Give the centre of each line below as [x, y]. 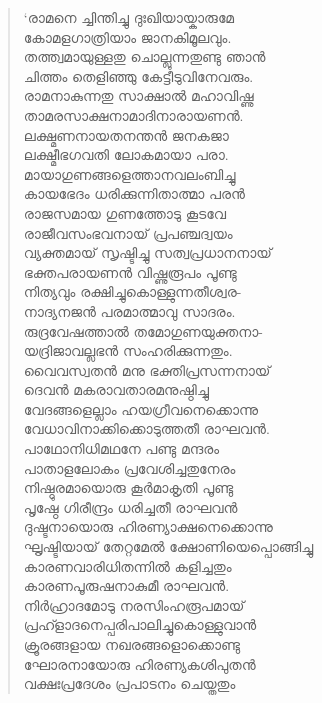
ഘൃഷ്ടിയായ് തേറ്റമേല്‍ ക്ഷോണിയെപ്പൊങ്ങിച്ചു [168, 546]
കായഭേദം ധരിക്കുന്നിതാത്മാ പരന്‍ [134, 193]
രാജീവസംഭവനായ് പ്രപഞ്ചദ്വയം [128, 232]
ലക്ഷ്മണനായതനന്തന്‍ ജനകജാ [126, 134]
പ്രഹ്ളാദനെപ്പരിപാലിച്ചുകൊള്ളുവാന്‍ [140, 624]
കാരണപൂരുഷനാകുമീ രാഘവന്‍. [126, 585]
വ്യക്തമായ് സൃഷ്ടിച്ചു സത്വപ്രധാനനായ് [147, 252]
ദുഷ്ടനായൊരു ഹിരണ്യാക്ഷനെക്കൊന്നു [148, 526]
